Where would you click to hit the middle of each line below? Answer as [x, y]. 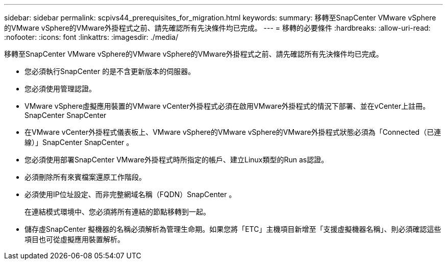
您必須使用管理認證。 [60, 89]
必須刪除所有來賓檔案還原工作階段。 [85, 177]
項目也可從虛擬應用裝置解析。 [74, 239]
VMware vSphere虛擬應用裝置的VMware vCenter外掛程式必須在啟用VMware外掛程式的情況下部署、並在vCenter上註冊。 [227, 106]
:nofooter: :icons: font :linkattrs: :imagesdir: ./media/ [91, 37]
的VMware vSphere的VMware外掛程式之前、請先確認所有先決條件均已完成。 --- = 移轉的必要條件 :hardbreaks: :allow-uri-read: [217, 28]
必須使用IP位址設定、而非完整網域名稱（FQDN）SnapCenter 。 [130, 194]
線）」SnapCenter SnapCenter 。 [79, 142]
